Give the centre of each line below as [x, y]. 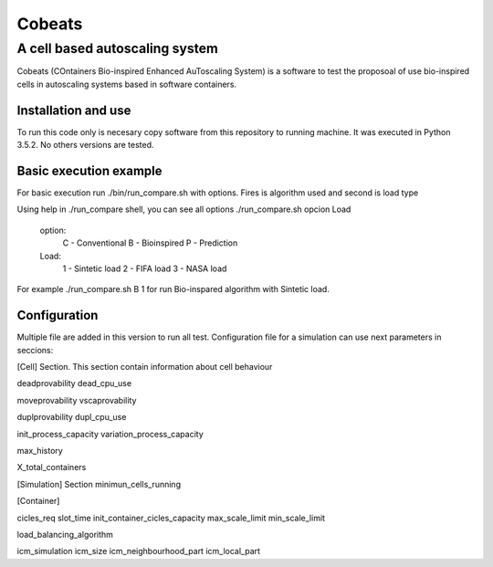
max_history [40, 450]
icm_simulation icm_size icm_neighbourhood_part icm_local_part [138, 551]
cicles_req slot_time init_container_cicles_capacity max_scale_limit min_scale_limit [171, 518]
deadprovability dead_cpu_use [74, 383]
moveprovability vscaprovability [77, 400]
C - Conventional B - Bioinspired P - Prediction [150, 243]
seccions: [35, 350]
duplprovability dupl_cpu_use [72, 417]
